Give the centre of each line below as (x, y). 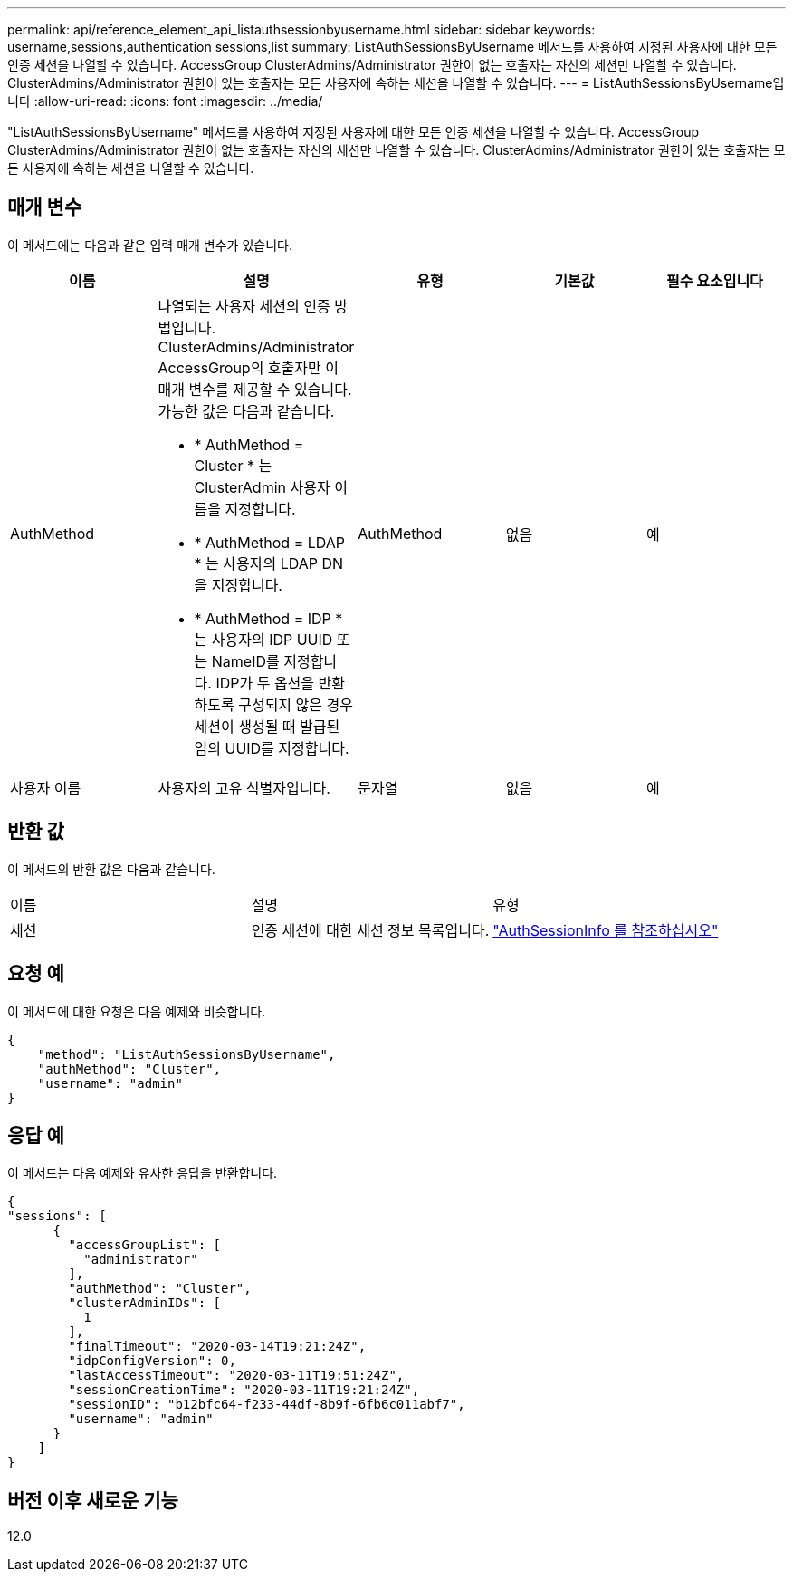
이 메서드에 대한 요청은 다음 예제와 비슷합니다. (137, 1011)
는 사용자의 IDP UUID (263, 639)
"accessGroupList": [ (145, 1245)
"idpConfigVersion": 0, (152, 1361)
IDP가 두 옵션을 (265, 683)
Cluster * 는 (233, 465)
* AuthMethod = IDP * (268, 618)
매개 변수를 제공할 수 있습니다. (255, 389)
